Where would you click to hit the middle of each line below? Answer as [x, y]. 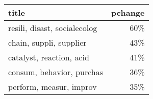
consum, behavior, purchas [56, 72]
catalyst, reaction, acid [49, 57]
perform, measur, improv [53, 87]
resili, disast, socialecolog [53, 28]
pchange [128, 12]
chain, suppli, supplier [47, 42]
